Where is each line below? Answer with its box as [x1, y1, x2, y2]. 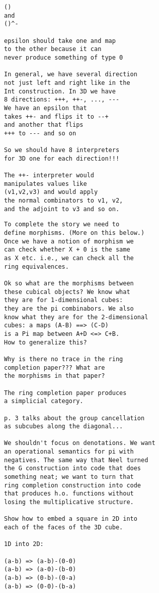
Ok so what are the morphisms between [4, 280, 134, 287]
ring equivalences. [4, 263, 69, 270]
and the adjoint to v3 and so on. [4, 205, 120, 213]
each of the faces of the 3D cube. [4, 524, 123, 531]
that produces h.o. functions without [4, 490, 134, 498]
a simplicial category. [4, 398, 84, 405]
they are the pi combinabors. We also [4, 305, 134, 312]
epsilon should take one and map [4, 37, 116, 44]
